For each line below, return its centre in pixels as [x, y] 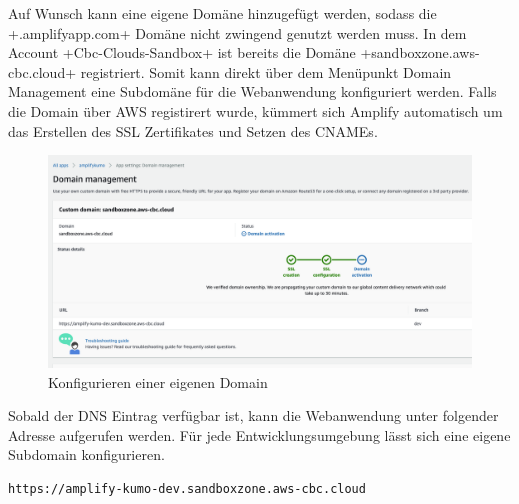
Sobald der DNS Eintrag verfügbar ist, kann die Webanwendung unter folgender [253, 415]
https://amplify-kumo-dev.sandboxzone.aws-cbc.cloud [187, 488]
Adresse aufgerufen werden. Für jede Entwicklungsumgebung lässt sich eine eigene [259, 434]
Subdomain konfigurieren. [86, 454]
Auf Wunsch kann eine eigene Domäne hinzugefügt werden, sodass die [222, 13]
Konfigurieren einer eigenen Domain [158, 381]
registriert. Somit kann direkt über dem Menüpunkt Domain [266, 71]
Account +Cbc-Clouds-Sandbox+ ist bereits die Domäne [182, 52]
